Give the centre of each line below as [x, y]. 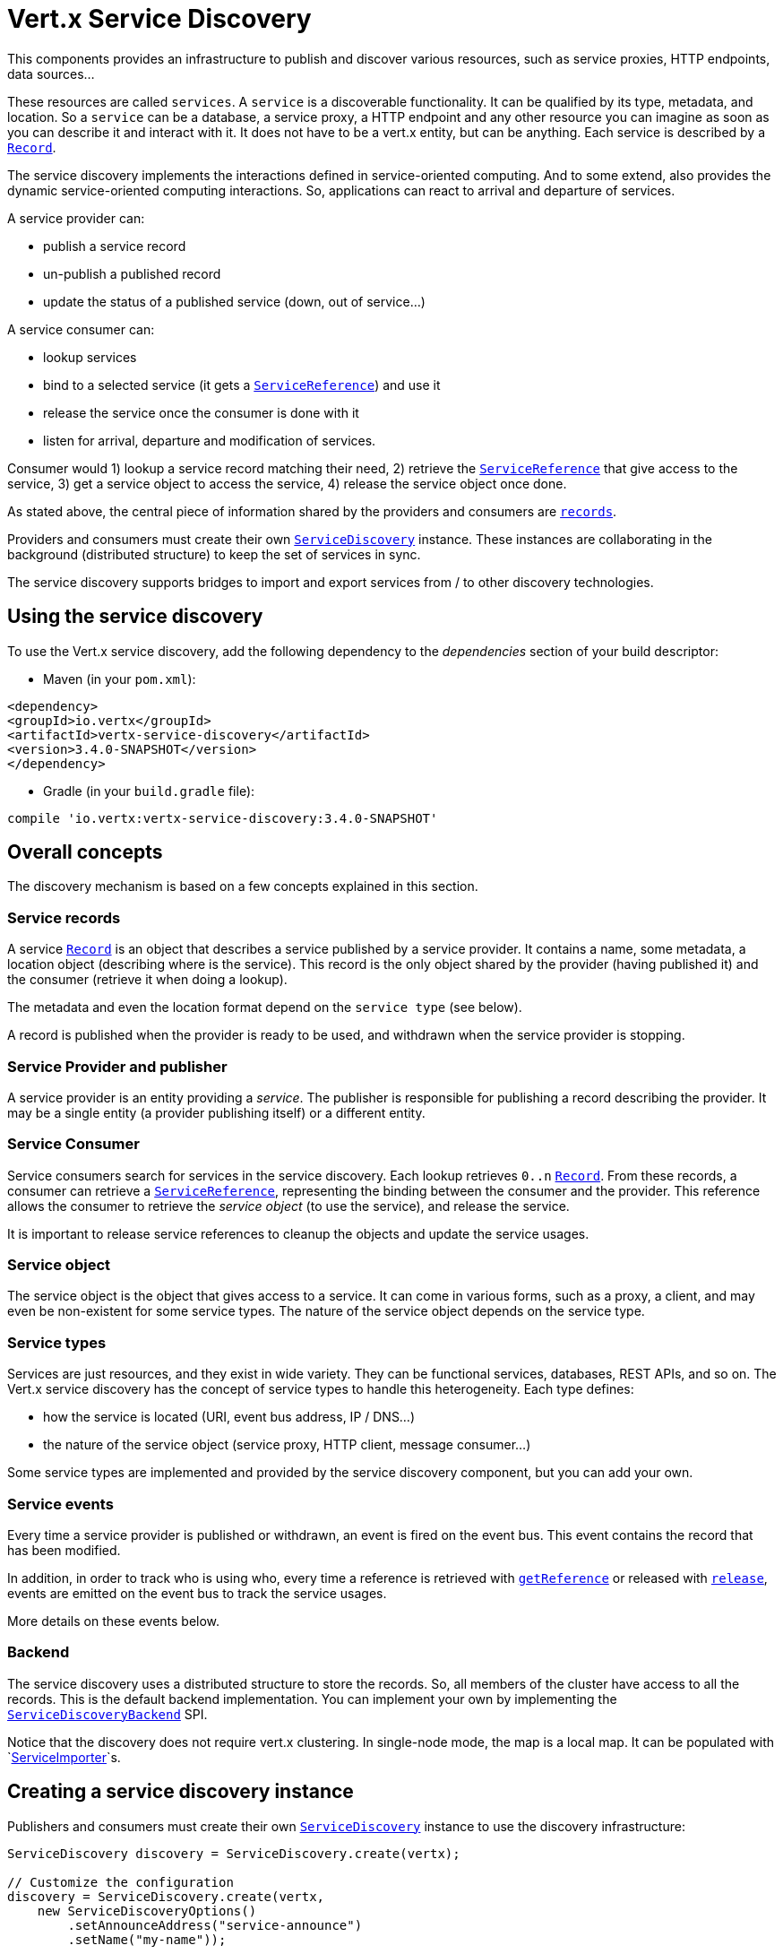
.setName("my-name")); [147, 1939]
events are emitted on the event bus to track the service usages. [197, 1593]
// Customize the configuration [120, 1882]
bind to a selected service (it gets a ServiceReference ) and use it [242, 385]
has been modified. [64, 1550]
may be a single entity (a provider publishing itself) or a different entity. [216, 1112]
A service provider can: [76, 218]
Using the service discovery [135, 617]
